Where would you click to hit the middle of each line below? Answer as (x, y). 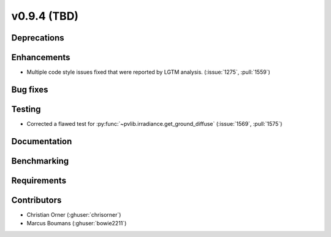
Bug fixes (30, 89)
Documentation (42, 141)
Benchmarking (40, 161)
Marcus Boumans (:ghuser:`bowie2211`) (77, 223)
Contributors (36, 200)
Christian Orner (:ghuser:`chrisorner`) (74, 214)
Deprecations (38, 38)
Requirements (39, 180)
